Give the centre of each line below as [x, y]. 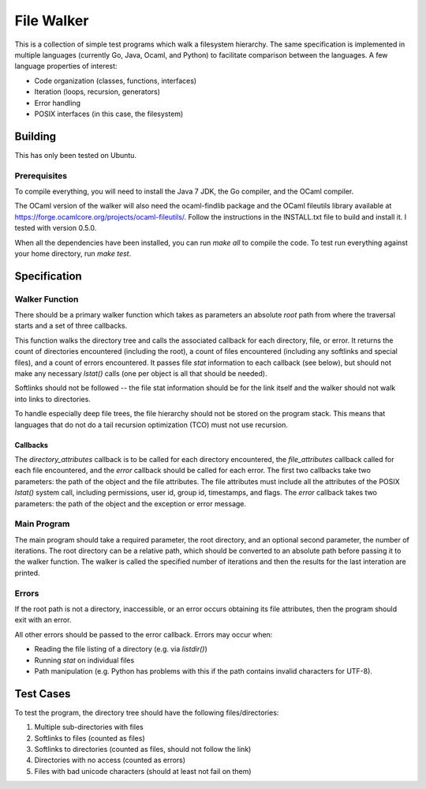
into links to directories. [52, 399]
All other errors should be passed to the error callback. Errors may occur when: [144, 634]
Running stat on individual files [84, 660]
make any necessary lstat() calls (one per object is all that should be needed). [141, 374]
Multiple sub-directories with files [89, 727]
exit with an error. [43, 620]
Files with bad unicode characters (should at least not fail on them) [143, 771]
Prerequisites [41, 175]
